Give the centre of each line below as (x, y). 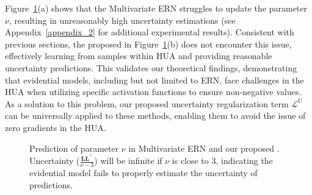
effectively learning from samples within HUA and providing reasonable (139, 56)
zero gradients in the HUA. (56, 127)
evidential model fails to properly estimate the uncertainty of (143, 173)
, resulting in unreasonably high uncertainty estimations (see (122, 20)
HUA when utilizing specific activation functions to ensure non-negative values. (153, 92)
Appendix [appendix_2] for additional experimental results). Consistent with (150, 32)
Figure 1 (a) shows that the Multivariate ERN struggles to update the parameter (156, 8)
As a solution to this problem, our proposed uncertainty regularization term (147, 103)
